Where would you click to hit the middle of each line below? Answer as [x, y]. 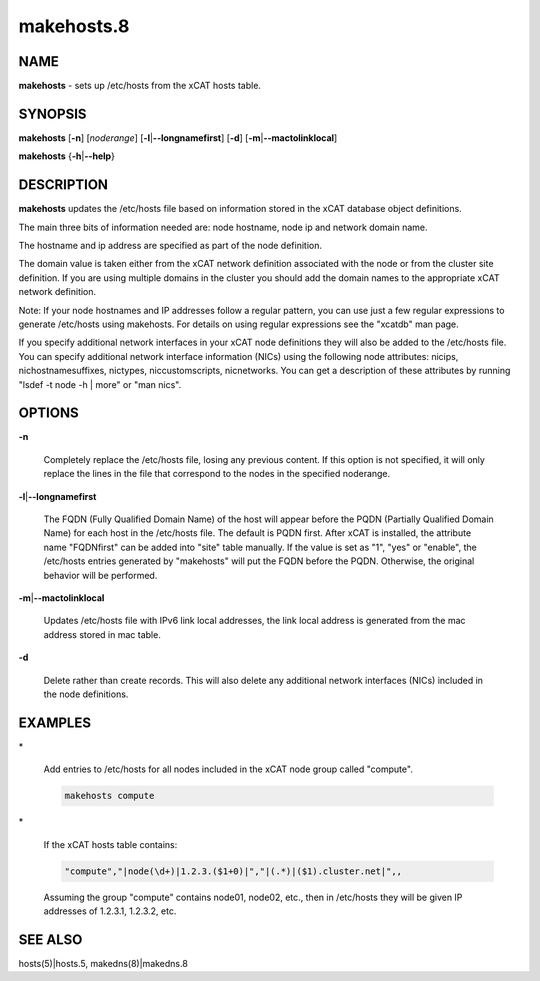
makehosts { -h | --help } [66, 156]
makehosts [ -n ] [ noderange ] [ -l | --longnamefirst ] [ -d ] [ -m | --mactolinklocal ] [178, 137]
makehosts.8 [74, 26]
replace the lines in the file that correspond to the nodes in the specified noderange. [217, 474]
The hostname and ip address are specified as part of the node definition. [170, 246]
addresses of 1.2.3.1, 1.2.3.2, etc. [110, 911]
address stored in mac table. [102, 634]
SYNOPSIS [52, 113]
